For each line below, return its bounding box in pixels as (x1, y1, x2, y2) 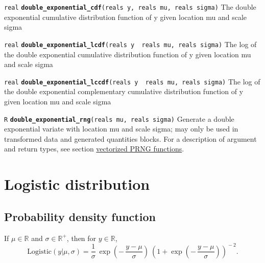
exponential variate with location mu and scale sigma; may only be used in (4, 123, 238, 134)
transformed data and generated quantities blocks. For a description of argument (4, 133, 257, 144)
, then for (66, 232, 97, 243)
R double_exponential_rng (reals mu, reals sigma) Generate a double (4, 113, 234, 124)
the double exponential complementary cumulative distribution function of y (4, 86, 244, 97)
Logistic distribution (4, 173, 150, 194)
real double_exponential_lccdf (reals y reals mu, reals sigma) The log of (4, 76, 260, 86)
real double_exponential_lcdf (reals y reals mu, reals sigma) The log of (4, 38, 257, 49)
